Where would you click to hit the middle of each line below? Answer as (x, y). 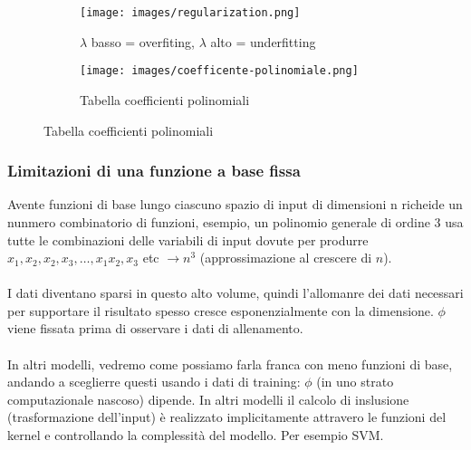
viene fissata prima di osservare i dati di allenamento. (155, 328)
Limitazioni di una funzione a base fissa (154, 171)
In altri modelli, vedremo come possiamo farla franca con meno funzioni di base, (230, 364)
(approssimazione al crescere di (286, 258)
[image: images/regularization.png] (190, 13)
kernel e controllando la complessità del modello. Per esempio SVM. (196, 435)
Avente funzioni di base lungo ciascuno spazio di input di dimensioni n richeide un (235, 204)
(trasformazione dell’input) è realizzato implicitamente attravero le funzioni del (227, 417)
